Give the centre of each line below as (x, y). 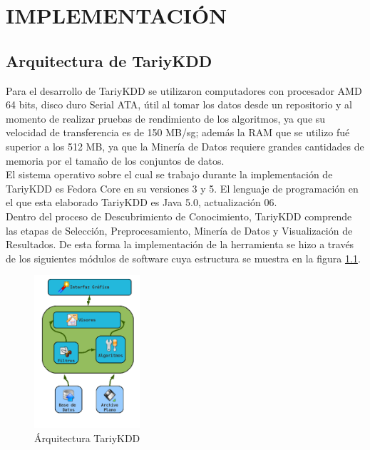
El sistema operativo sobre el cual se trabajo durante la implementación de (169, 174)
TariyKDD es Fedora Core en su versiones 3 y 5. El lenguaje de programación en (182, 188)
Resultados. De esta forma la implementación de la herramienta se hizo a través (180, 244)
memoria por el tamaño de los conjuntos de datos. (115, 160)
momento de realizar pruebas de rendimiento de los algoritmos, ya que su (166, 118)
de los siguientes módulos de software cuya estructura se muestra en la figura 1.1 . (183, 258)
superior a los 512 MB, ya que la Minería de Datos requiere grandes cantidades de (185, 146)
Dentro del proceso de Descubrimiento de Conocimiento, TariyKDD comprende (179, 216)
